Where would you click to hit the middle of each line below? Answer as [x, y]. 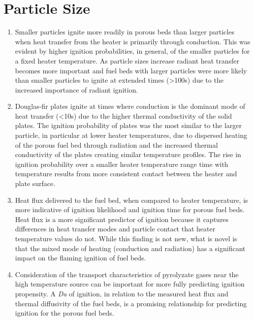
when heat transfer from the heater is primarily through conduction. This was [133, 41]
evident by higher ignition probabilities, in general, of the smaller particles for [132, 51]
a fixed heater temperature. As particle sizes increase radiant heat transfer [127, 60]
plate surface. [35, 183]
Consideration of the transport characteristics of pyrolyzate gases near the [127, 274]
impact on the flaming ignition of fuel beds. [80, 258]
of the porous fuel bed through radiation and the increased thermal [116, 144]
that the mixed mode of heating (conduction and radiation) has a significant [130, 248]
